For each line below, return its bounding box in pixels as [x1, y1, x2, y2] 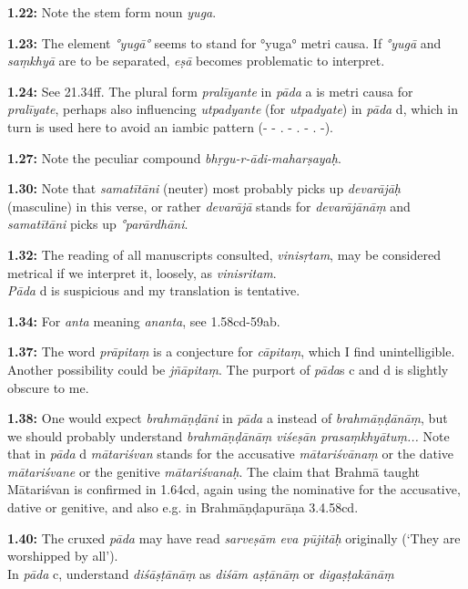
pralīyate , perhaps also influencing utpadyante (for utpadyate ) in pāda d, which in [7, 99, 458, 119]
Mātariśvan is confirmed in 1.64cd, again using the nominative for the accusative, [7, 480, 461, 499]
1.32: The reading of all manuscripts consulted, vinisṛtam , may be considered [7, 244, 441, 263]
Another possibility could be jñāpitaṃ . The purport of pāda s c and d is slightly [7, 359, 449, 378]
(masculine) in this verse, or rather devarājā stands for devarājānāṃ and [7, 196, 411, 215]
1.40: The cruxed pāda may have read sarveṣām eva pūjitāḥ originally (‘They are [7, 528, 461, 547]
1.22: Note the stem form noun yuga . [7, 3, 217, 21]
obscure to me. [7, 377, 89, 397]
